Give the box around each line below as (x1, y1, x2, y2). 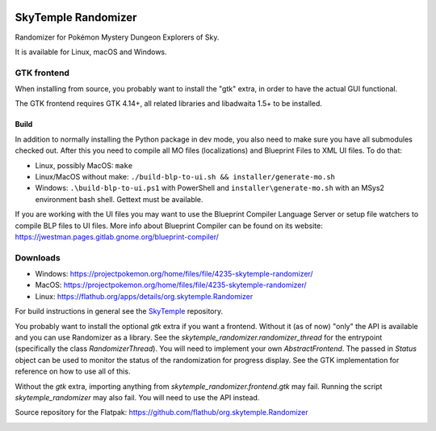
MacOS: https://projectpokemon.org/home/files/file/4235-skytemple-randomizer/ (35, 280, 307, 290)
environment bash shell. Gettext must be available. (35, 194, 203, 204)
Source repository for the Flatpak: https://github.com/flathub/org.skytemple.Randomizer (15, 408, 308, 417)
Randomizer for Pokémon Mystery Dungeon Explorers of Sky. (15, 32, 220, 42)
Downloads (15, 251, 61, 263)
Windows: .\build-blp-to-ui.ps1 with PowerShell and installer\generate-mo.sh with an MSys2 (35, 183, 385, 193)
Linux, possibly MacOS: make (35, 160, 133, 170)
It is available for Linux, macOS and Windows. (15, 47, 167, 57)
